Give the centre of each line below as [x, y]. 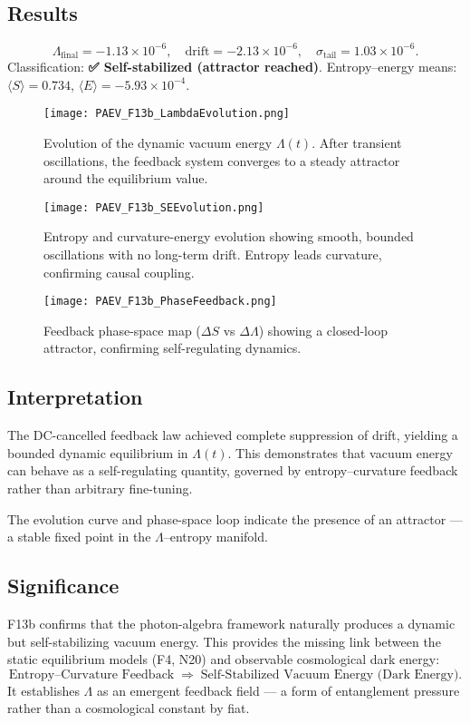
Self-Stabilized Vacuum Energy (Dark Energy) [330, 674]
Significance [63, 586]
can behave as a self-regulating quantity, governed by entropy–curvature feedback [233, 470]
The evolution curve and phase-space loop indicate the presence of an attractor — [235, 518]
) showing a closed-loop [323, 330]
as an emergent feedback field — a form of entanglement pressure [278, 690]
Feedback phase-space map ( [122, 330]
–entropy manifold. [216, 537]
